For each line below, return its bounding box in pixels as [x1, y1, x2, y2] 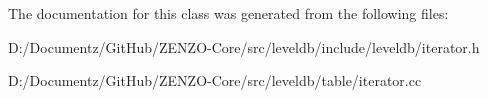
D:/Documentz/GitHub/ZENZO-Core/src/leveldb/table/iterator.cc [8, 70, 422, 91]
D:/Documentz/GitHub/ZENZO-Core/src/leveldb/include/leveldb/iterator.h [8, 36, 480, 57]
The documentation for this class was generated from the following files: [8, 3, 449, 23]
